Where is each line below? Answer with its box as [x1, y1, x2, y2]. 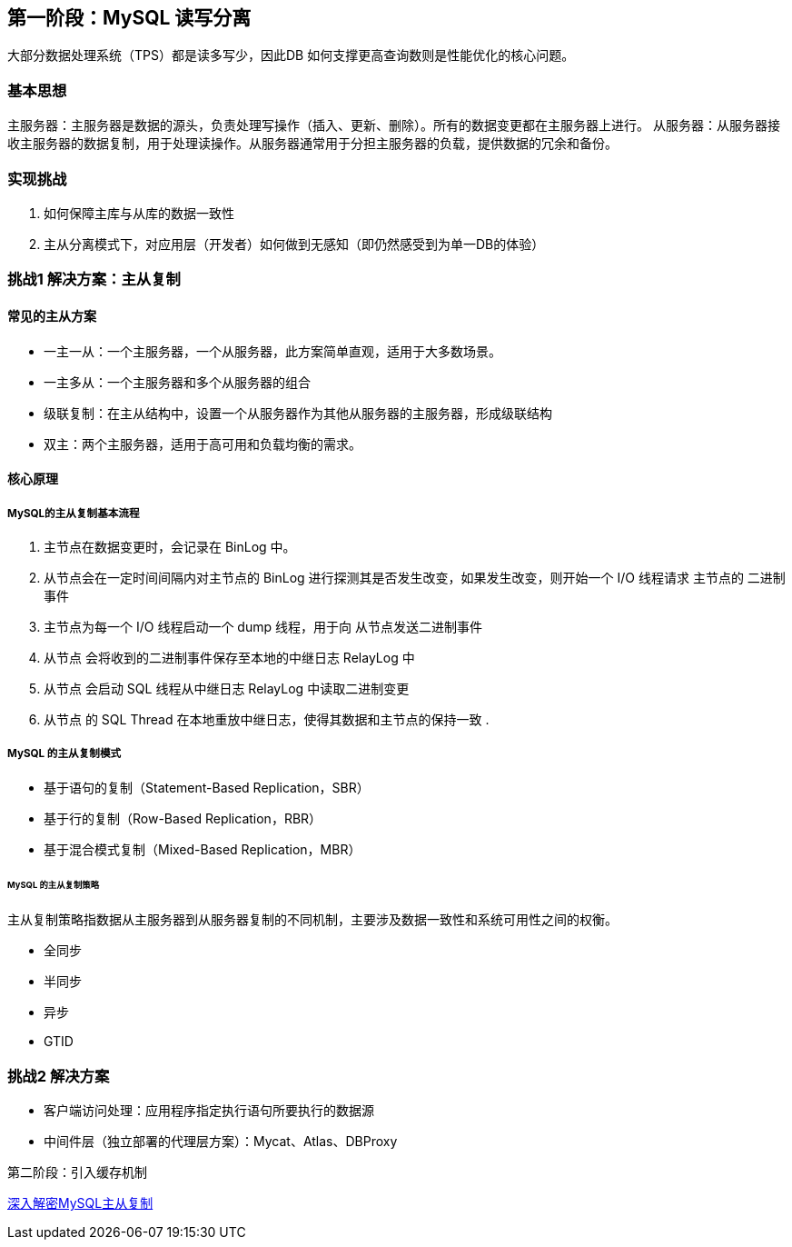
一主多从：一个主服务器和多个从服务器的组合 [44, 374, 311, 390]
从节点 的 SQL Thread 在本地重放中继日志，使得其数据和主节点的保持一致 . [44, 711, 490, 727]
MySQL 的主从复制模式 [7, 747, 122, 761]
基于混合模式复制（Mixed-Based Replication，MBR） [44, 841, 361, 857]
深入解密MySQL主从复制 [7, 1195, 153, 1212]
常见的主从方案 [7, 307, 96, 324]
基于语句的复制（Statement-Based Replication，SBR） [44, 779, 370, 795]
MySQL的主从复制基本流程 [7, 506, 140, 520]
